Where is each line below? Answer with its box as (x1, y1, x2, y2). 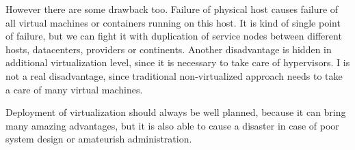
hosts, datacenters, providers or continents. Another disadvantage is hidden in (5, 42, 332, 56)
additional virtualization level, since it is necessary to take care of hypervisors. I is (5, 55, 350, 70)
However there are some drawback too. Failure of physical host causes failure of (5, 2, 339, 16)
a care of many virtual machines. (5, 82, 143, 96)
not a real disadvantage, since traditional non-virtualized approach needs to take (5, 68, 343, 82)
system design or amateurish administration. (5, 132, 192, 146)
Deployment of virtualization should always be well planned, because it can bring (5, 105, 346, 119)
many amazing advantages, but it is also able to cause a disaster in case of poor (5, 118, 339, 132)
